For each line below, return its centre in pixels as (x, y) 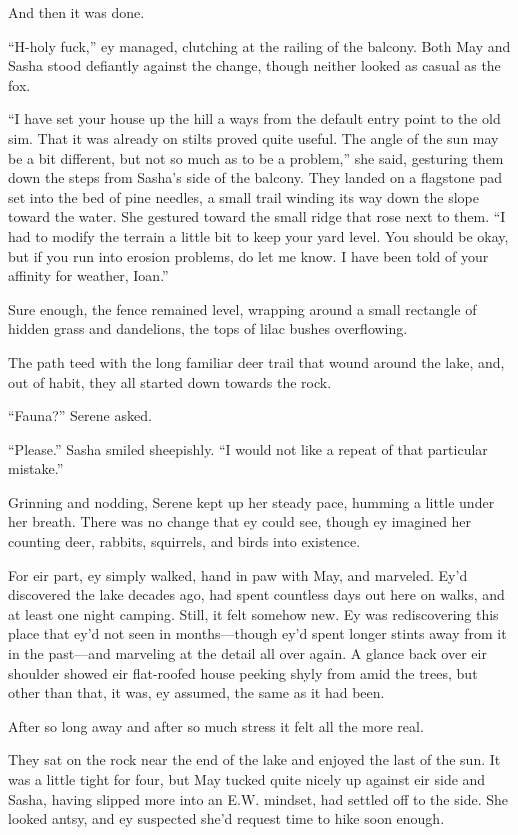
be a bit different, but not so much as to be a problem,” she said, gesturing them (256, 157)
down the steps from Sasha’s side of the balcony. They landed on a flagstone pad (255, 177)
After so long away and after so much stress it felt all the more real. (216, 725)
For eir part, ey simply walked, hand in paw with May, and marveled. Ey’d (238, 574)
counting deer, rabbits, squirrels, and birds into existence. (184, 541)
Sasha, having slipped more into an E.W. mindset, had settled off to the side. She (258, 798)
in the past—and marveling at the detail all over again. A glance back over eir (247, 653)
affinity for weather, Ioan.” (88, 275)
